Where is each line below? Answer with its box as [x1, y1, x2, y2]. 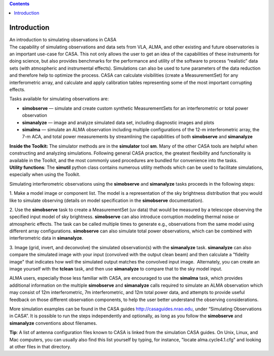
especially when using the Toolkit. [9, 171, 81, 177]
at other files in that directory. [9, 343, 72, 349]
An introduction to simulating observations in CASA [9, 37, 117, 43]
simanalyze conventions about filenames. [9, 320, 97, 326]
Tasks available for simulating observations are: [9, 96, 109, 102]
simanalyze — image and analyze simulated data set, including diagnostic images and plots [22, 120, 215, 126]
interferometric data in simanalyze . [9, 235, 84, 241]
